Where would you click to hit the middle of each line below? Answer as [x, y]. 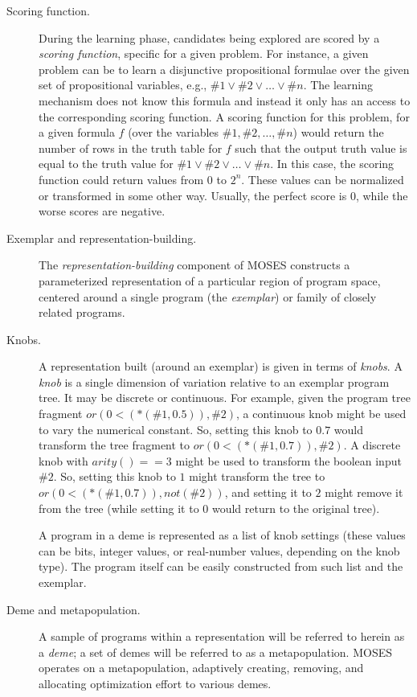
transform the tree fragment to [114, 445]
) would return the [338, 132]
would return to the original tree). [296, 508]
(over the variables [174, 132]
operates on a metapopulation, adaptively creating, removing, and [201, 668]
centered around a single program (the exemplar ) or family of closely [208, 296]
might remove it [364, 492]
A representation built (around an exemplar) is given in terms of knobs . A [221, 366]
